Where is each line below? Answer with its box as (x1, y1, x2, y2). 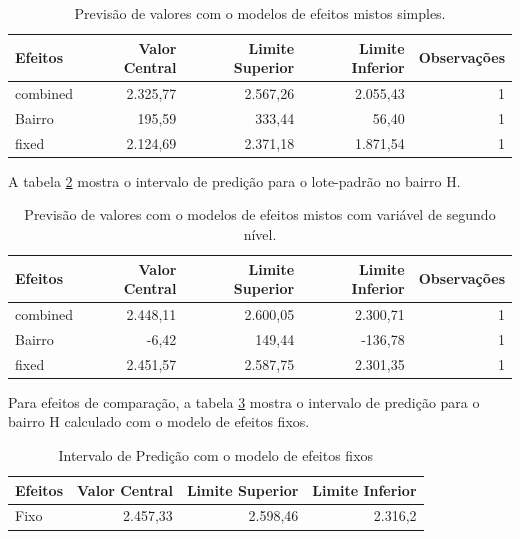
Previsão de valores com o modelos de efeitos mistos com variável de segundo (24, 204, 496, 225)
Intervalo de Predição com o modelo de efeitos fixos (58, 445, 374, 465)
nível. (243, 224, 277, 244)
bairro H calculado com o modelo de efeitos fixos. (8, 411, 310, 432)
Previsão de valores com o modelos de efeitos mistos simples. (74, 3, 446, 23)
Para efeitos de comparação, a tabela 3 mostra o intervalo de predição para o (8, 391, 480, 412)
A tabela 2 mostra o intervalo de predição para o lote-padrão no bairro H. (8, 170, 461, 191)
